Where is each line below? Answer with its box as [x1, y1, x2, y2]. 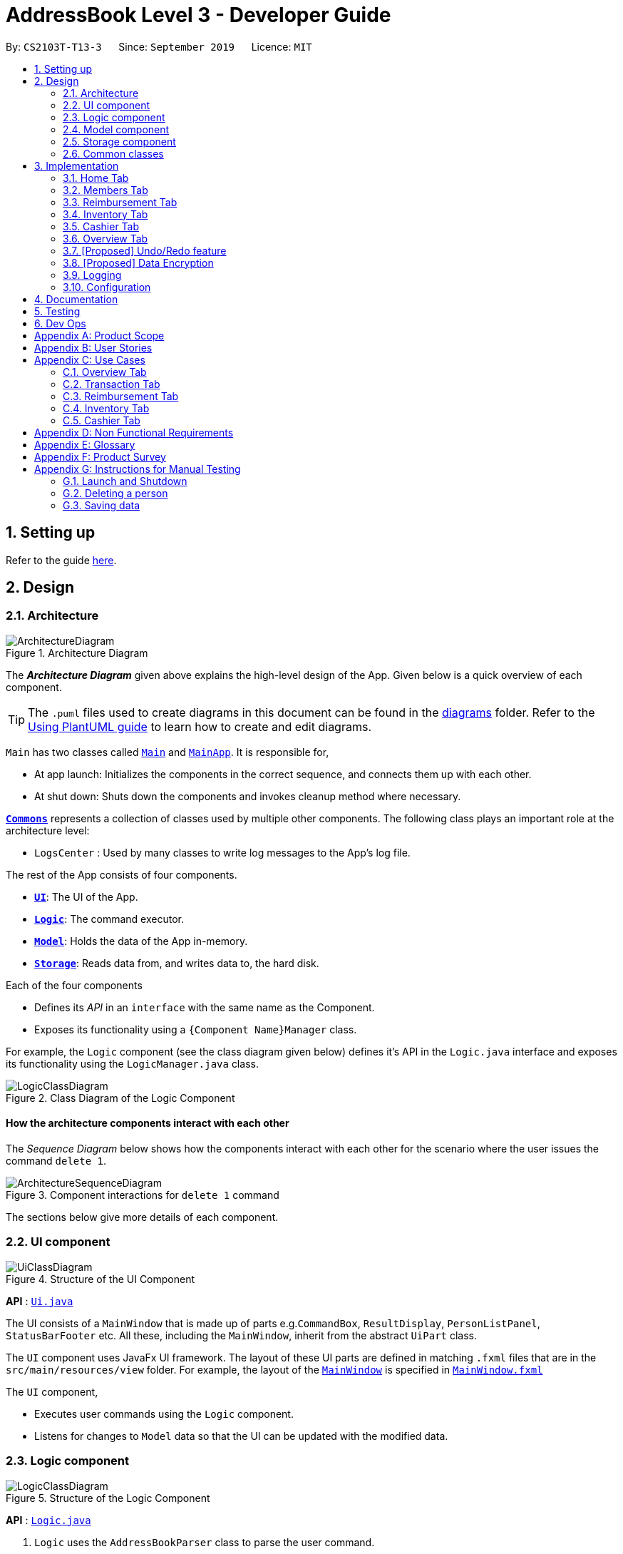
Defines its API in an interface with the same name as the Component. [34, 1001, 375, 1013]
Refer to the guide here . [6, 553, 117, 566]
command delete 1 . [6, 1155, 107, 1167]
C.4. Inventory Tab [63, 402, 150, 414]
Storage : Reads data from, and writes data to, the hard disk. [34, 956, 319, 969]
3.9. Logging [63, 268, 122, 281]
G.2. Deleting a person [63, 486, 168, 499]
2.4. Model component [63, 123, 170, 136]
